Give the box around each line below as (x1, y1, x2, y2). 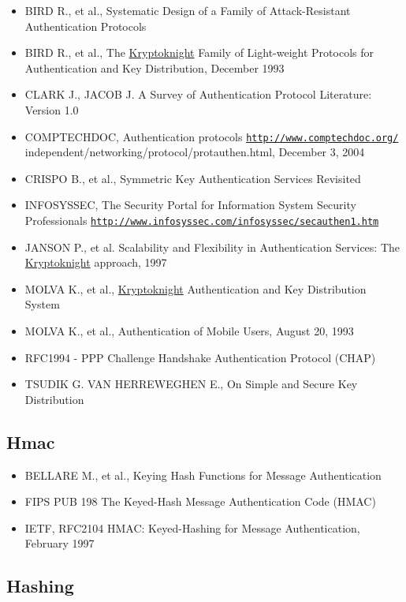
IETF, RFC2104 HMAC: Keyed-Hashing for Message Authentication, (24, 519, 360, 536)
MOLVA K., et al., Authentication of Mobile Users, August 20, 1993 (24, 323, 354, 339)
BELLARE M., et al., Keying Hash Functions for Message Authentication (24, 466, 382, 483)
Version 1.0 (24, 101, 79, 118)
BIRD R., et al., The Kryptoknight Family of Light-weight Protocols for (24, 44, 374, 61)
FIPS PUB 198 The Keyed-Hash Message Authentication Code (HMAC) (24, 493, 376, 510)
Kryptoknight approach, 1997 (24, 254, 167, 271)
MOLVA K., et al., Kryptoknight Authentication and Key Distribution (24, 280, 367, 297)
